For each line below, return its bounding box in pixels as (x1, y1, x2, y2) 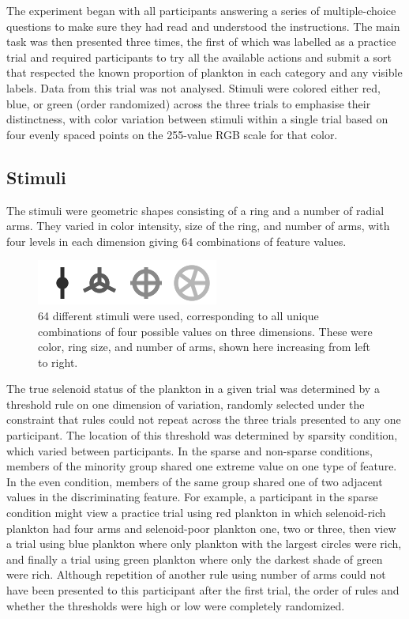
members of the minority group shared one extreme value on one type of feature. (6, 458, 397, 474)
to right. (38, 353, 78, 370)
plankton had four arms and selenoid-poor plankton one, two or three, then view (6, 519, 396, 536)
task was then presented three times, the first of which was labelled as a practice (6, 33, 396, 50)
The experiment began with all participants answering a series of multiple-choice (6, 2, 396, 18)
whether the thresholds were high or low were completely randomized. (6, 597, 345, 613)
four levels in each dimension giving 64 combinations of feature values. (6, 232, 347, 249)
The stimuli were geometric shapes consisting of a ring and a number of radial (6, 202, 385, 218)
